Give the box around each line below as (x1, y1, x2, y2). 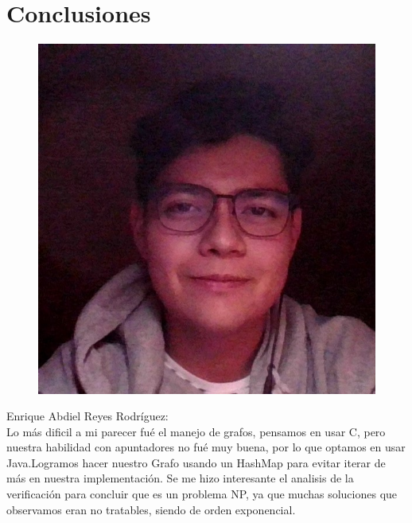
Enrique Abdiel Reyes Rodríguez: (6, 408, 169, 424)
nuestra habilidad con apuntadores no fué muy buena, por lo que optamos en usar (6, 439, 406, 455)
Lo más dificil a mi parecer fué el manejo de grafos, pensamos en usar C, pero (6, 423, 386, 439)
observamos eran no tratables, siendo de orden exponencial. (6, 501, 296, 517)
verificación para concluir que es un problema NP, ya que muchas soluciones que (6, 486, 398, 502)
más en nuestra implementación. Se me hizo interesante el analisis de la (6, 470, 354, 486)
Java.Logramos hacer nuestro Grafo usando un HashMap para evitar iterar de (6, 454, 386, 470)
